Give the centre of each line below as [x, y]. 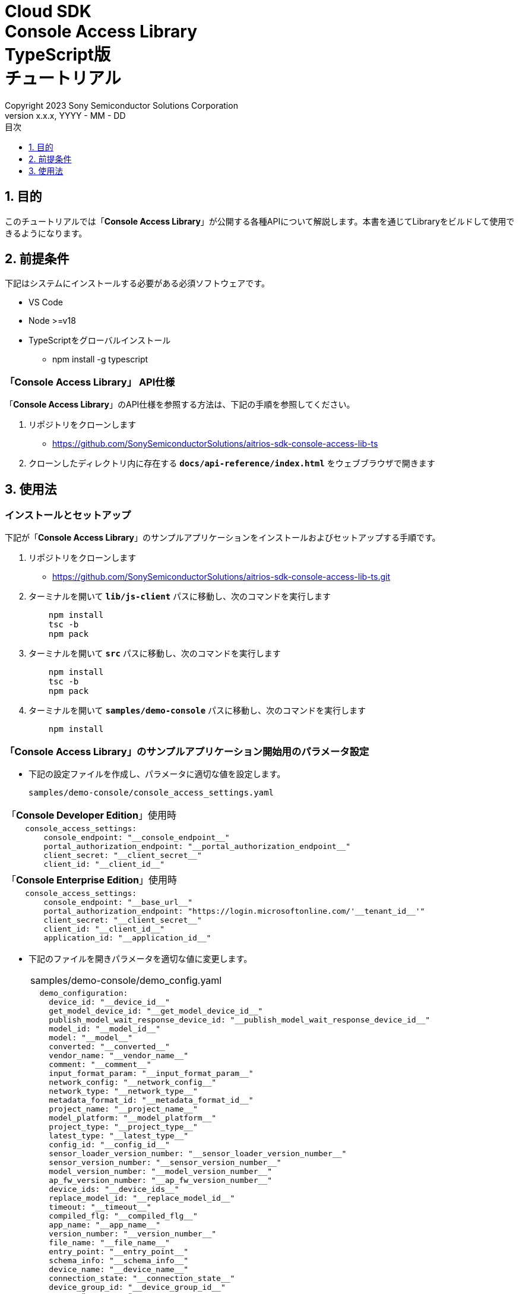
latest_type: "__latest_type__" [119, 1136]
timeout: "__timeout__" [100, 1207]
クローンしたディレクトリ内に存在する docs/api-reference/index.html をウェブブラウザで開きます [232, 463]
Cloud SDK [48, 11]
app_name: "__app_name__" [105, 1225]
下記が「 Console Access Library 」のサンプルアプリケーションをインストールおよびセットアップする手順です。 [223, 538]
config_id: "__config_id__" [109, 1145]
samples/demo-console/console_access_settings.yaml [151, 793]
